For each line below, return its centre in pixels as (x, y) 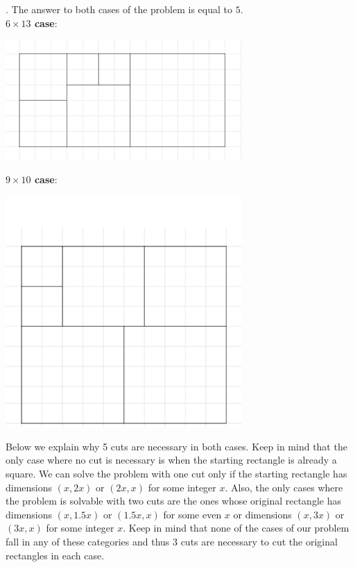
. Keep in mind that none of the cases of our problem (236, 528)
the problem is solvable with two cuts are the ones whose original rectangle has (173, 501)
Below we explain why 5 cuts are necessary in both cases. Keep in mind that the (176, 446)
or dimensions (262, 514)
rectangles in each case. (55, 555)
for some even (192, 514)
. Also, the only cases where (284, 487)
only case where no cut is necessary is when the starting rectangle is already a (171, 460)
